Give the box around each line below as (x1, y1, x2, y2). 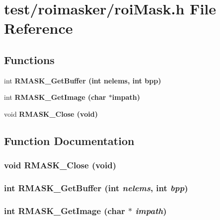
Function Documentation (4, 133, 135, 148)
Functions (4, 52, 55, 67)
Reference (4, 18, 73, 38)
